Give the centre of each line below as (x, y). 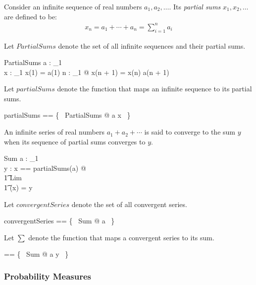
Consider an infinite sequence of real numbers (73, 6)
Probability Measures (48, 276)
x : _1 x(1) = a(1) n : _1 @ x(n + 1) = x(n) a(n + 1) (87, 72)
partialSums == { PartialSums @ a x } (67, 115)
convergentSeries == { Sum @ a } (59, 221)
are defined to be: (30, 16)
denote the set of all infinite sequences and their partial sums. (152, 45)
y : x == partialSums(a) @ (45, 168)
